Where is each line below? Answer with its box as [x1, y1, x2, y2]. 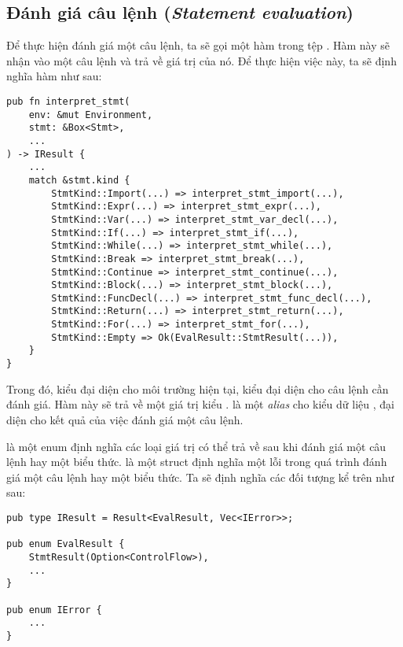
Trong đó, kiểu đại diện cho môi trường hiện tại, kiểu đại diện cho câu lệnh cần [6, 380, 389, 397]
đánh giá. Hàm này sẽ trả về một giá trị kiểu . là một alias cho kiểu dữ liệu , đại [6, 396, 394, 412]
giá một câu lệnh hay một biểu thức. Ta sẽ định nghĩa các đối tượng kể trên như [6, 468, 394, 485]
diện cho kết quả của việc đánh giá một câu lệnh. [6, 411, 244, 427]
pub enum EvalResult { [6, 538, 125, 550]
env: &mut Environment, [28, 109, 153, 120]
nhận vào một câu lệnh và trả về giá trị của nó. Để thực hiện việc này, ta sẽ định [6, 52, 397, 68]
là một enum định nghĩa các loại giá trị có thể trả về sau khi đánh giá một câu [6, 438, 387, 454]
